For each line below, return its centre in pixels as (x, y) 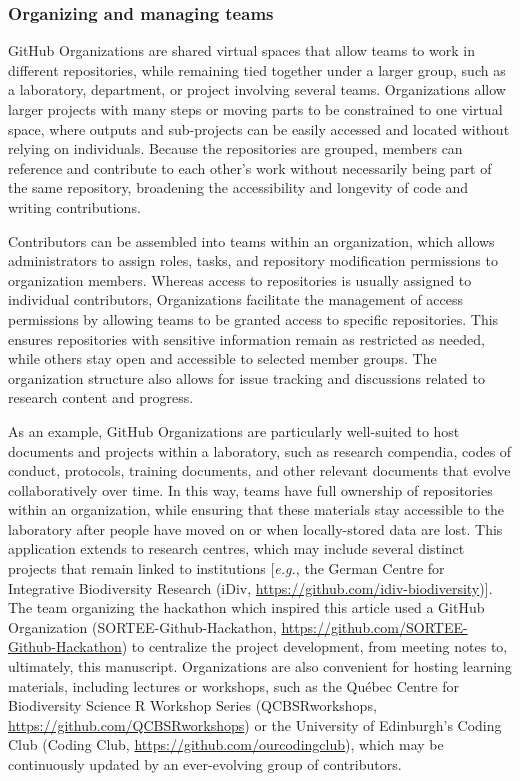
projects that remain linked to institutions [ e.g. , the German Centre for (226, 568)
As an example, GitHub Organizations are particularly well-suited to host (234, 430)
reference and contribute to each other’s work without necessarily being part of (250, 167)
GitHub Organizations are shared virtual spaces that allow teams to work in (241, 50)
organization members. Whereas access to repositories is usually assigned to (240, 279)
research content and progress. (101, 397)
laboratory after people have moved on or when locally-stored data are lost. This (255, 528)
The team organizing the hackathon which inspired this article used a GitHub (246, 607)
